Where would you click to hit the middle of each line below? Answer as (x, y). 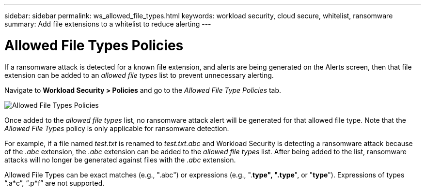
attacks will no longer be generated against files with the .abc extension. (120, 160)
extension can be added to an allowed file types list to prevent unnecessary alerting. (139, 75)
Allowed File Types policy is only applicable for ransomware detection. (117, 128)
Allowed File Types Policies (94, 45)
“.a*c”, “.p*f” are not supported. (55, 183)
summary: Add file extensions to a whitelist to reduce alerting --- (108, 24)
